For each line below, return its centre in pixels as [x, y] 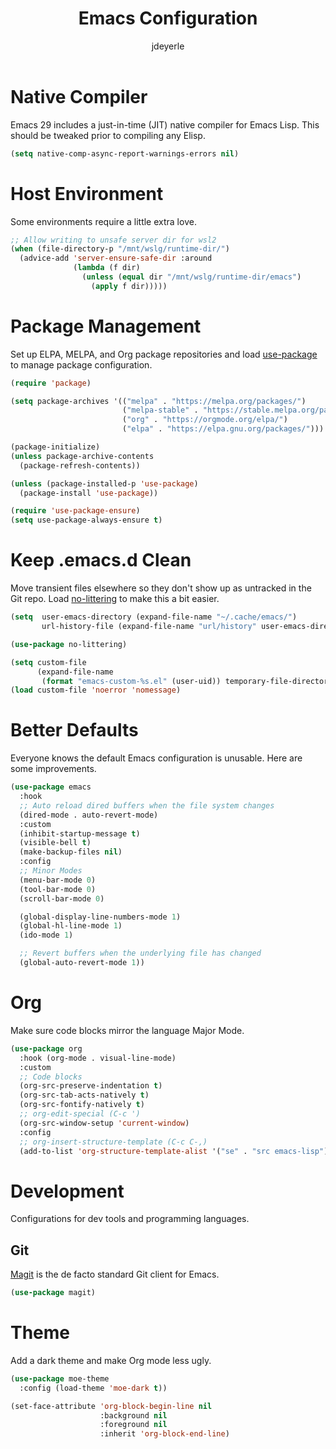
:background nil [133, 1415]
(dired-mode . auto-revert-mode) [89, 815]
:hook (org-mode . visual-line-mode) [98, 1058]
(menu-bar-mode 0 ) [58, 880]
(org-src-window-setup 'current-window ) [104, 1123]
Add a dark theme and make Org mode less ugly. [111, 1360]
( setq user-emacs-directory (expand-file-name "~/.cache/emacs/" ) [154, 617]
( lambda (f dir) [107, 268]
